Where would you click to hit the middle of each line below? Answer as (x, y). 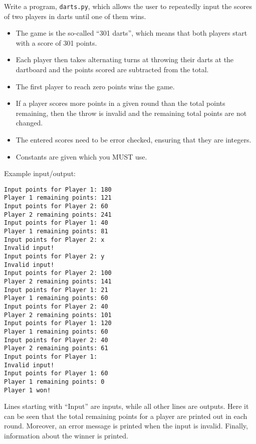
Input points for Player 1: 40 (56, 223)
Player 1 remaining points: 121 (58, 198)
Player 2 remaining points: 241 (58, 214)
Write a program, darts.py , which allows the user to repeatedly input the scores (128, 6)
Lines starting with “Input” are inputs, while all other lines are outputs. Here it (126, 406)
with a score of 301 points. (56, 42)
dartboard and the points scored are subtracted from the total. (112, 69)
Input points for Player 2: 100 (58, 273)
